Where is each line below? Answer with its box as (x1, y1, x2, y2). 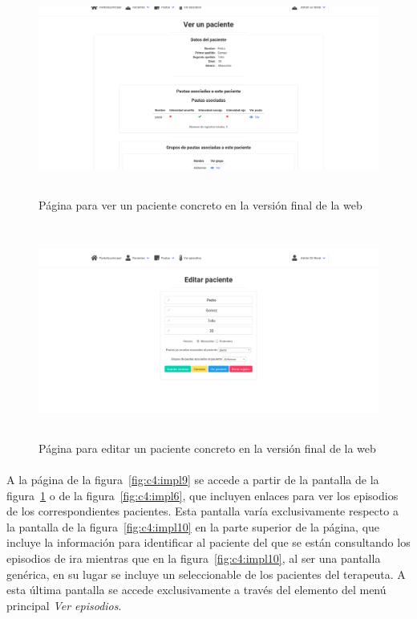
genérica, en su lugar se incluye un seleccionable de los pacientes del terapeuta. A (6, 565, 406, 582)
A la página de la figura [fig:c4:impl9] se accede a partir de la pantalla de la (6, 471, 379, 488)
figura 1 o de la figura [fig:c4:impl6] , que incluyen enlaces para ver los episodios (6, 487, 399, 503)
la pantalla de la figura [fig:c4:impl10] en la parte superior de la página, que (6, 518, 380, 535)
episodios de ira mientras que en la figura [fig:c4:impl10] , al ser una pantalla (6, 550, 381, 567)
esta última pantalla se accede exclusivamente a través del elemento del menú (6, 581, 387, 598)
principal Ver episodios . (6, 597, 122, 613)
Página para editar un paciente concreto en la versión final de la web (38, 439, 376, 456)
